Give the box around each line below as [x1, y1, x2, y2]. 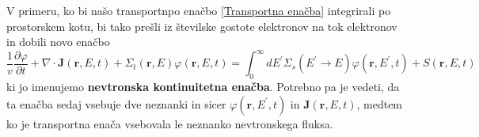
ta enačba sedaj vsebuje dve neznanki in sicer [6, 95, 226, 112]
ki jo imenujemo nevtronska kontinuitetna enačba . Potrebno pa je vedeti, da [6, 78, 400, 95]
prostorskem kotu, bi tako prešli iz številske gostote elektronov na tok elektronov [6, 17, 397, 34]
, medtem [356, 95, 403, 112]
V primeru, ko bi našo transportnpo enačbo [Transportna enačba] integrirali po [6, 2, 391, 18]
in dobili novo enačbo [6, 33, 110, 50]
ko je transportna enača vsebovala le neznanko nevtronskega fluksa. [6, 115, 333, 131]
